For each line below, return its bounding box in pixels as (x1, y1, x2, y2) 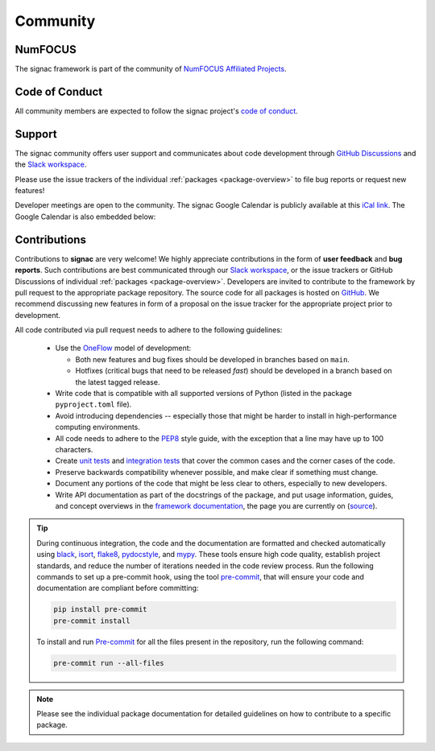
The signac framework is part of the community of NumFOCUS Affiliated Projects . (14, 64, 287, 74)
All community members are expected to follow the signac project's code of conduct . (14, 105, 298, 116)
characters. (55, 444, 93, 454)
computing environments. (55, 423, 141, 432)
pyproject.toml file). (55, 399, 132, 410)
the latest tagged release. (75, 377, 160, 386)
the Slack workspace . (14, 159, 87, 169)
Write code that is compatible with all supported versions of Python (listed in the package (55, 389, 352, 398)
